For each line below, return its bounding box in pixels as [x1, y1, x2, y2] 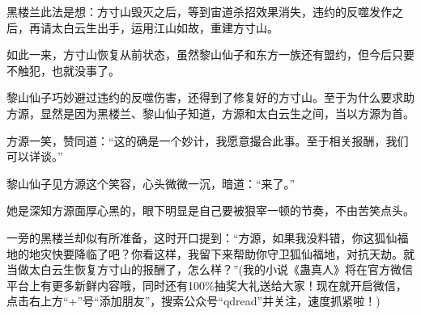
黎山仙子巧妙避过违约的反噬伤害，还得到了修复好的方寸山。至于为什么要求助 [6, 89, 415, 106]
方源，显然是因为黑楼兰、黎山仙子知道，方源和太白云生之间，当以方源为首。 [6, 104, 415, 121]
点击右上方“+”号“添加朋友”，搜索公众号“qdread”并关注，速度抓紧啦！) [6, 292, 381, 309]
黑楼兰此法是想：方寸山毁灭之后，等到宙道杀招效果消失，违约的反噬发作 [6, 3, 392, 19]
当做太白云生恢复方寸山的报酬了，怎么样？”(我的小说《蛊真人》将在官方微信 [6, 261, 414, 278]
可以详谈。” [6, 148, 63, 165]
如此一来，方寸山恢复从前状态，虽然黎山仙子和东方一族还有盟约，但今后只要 [6, 46, 415, 63]
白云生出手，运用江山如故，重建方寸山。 [62, 19, 279, 36]
